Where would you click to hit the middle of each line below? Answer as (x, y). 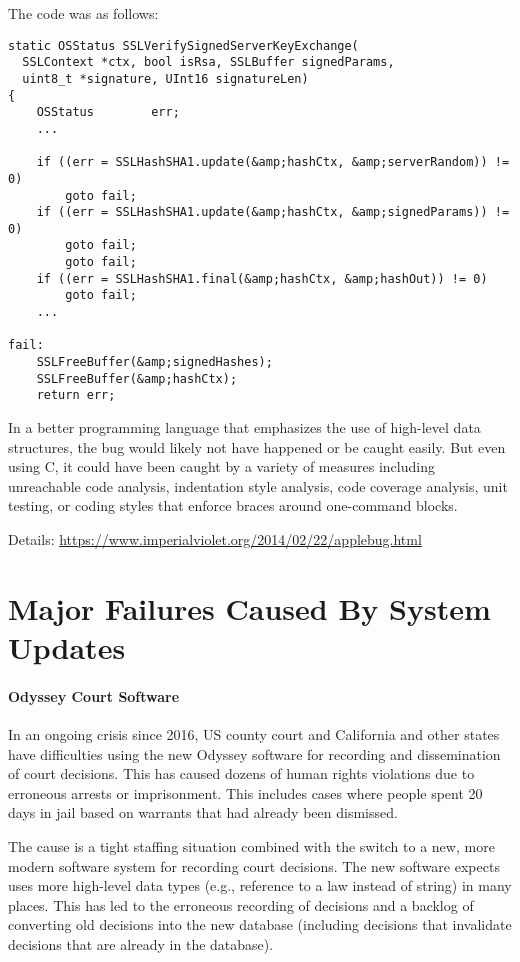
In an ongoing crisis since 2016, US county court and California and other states (254, 733)
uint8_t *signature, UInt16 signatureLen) (165, 78)
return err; (76, 395)
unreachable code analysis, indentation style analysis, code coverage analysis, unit (258, 485)
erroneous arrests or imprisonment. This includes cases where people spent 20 (245, 792)
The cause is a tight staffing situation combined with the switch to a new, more (251, 845)
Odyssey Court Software (94, 695)
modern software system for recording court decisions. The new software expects (254, 865)
